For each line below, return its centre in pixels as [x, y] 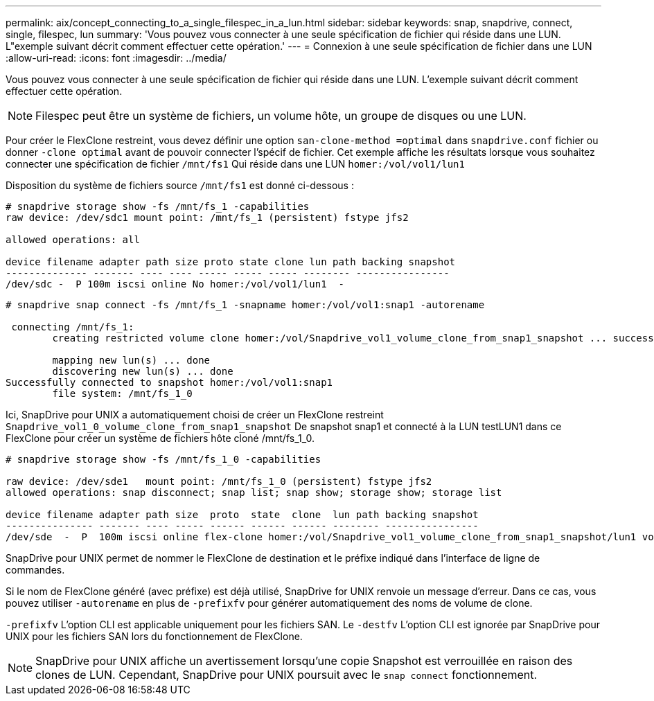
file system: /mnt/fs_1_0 [122, 393]
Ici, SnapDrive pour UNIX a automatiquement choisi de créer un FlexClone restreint [195, 415]
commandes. [35, 570]
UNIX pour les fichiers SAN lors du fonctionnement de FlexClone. [154, 636]
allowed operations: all [73, 240]
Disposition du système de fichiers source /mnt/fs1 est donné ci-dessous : [180, 185]
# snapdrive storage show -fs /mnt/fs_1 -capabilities [158, 206]
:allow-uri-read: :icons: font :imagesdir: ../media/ [116, 58]
